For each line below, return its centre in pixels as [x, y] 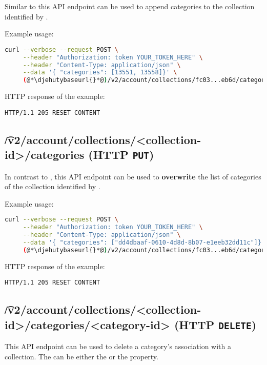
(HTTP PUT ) [121, 155]
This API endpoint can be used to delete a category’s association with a [118, 346]
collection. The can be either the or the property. [81, 356]
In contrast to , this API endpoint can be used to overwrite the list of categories [133, 176]
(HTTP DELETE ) [215, 324]
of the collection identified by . [53, 186]
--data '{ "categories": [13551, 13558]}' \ [100, 73]
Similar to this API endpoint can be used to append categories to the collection [130, 6]
